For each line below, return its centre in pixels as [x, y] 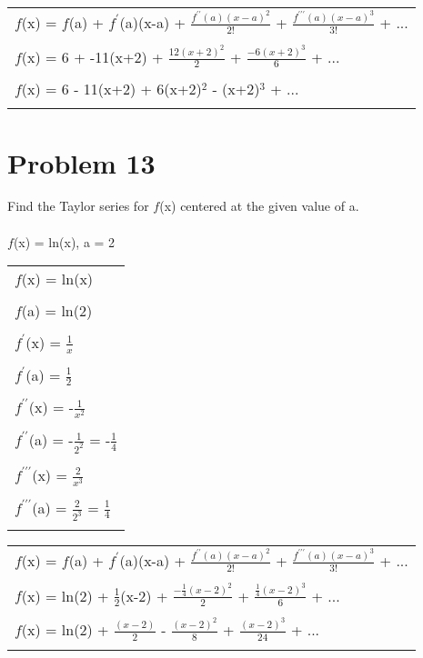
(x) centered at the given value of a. [259, 206]
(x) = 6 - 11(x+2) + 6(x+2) [111, 89]
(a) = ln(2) [57, 311]
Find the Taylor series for [78, 206]
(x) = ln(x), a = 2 [64, 241]
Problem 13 [81, 162]
